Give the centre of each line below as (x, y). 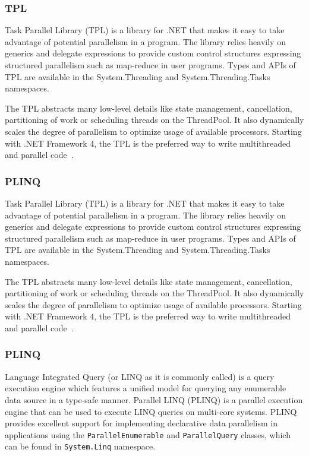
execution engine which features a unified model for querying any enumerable (146, 388)
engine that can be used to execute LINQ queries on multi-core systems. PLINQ (151, 411)
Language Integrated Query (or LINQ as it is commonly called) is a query (140, 376)
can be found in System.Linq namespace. (80, 446)
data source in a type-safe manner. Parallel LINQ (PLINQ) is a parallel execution (154, 399)
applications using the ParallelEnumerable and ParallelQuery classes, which (148, 434)
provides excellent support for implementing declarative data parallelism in (141, 423)
